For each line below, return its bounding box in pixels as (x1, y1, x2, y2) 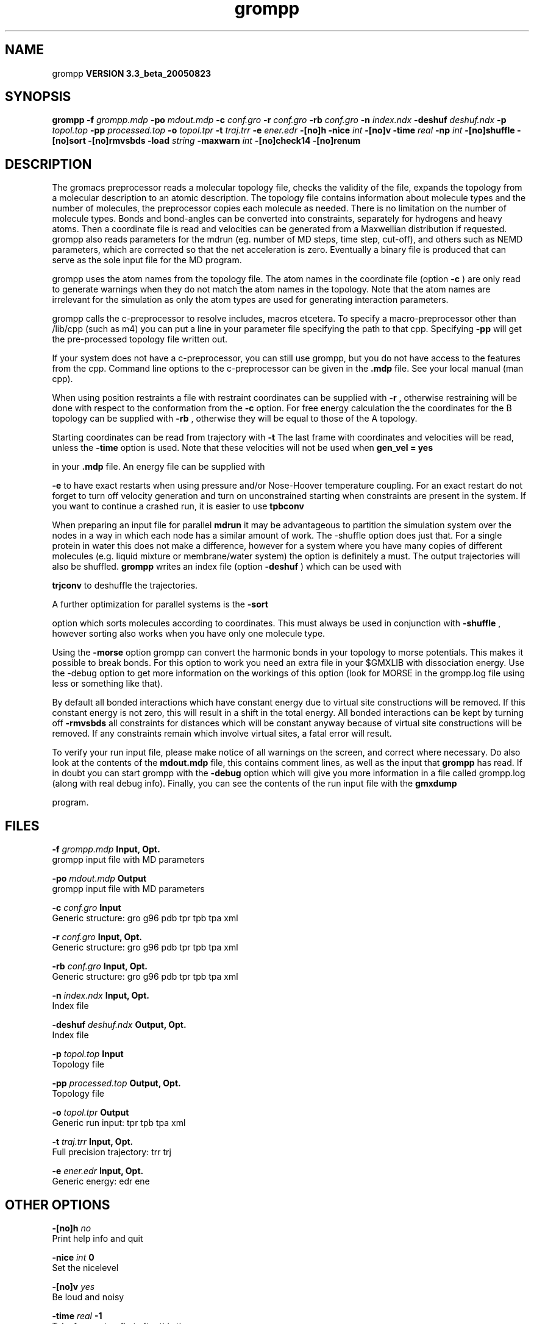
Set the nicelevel (52, 1262, 119, 1273)
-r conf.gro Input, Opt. (52, 932, 142, 943)
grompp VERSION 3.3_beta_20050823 (52, 68, 212, 79)
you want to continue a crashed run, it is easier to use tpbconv (52, 501, 304, 512)
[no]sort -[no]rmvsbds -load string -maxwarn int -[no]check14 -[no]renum (52, 135, 361, 146)
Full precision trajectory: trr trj (52, 1147, 171, 1158)
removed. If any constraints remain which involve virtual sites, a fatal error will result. (52, 728, 392, 739)
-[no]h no (52, 1222, 91, 1233)
